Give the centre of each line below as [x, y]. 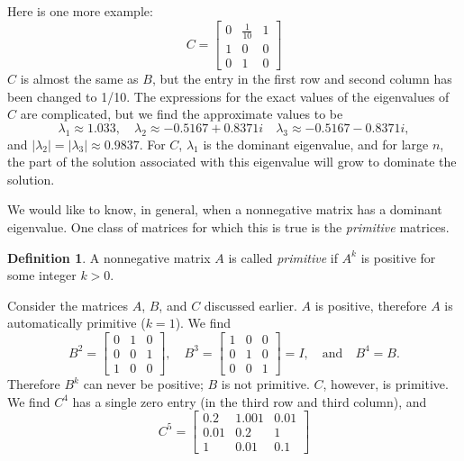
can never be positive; [143, 384]
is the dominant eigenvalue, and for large [316, 144]
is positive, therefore [371, 305]
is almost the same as [79, 79]
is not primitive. [265, 384]
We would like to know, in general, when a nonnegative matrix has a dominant [225, 209]
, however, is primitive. [386, 384]
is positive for [398, 257]
